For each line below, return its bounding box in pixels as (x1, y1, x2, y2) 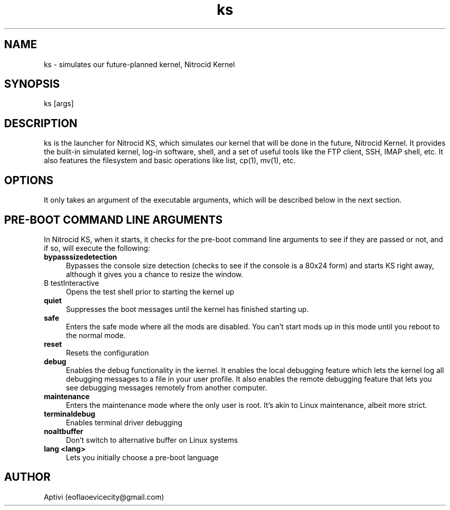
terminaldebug (44, 409, 96, 418)
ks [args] (44, 99, 74, 108)
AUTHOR (4, 470, 51, 484)
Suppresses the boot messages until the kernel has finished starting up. (66, 304, 309, 313)
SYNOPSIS (4, 77, 60, 91)
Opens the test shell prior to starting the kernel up (66, 287, 234, 296)
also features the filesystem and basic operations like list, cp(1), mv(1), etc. (44, 156, 296, 165)
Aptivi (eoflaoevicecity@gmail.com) (44, 492, 164, 501)
